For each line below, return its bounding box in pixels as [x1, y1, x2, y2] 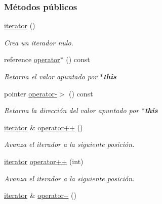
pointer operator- [4, 88, 57, 98]
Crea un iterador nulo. [4, 37, 73, 47]
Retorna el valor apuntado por [4, 71, 98, 81]
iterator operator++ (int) [4, 156, 84, 166]
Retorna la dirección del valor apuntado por [4, 105, 139, 116]
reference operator [4, 54, 60, 65]
